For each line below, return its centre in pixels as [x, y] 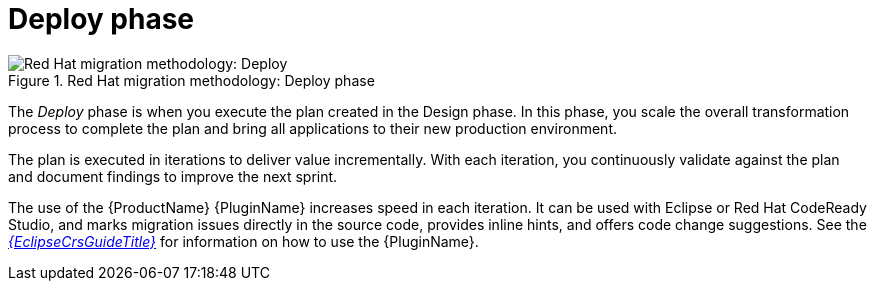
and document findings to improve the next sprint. [173, 176]
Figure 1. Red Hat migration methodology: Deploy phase [191, 80]
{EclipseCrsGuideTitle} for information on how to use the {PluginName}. [243, 241]
